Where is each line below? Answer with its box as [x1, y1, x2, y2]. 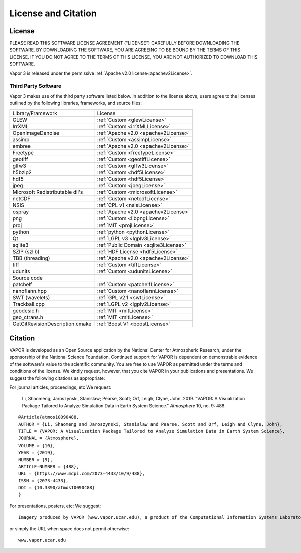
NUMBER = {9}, [18, 457, 53, 462]
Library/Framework [12, 109, 58, 117]
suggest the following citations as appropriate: [9, 375, 105, 381]
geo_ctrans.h [12, 314, 44, 321]
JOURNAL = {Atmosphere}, [18, 435, 79, 441]
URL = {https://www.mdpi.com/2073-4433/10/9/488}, [18, 471, 145, 477]
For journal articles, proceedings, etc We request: [9, 384, 112, 390]
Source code [12, 274, 43, 281]
